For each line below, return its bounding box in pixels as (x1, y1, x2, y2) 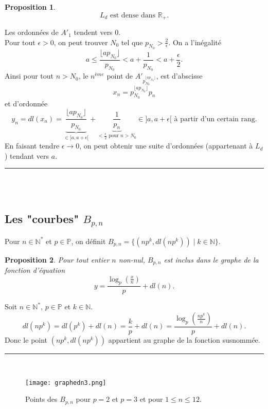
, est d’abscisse (156, 70, 203, 81)
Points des (25, 394, 58, 404)
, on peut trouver (53, 36, 108, 47)
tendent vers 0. (74, 27, 121, 38)
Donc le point (5, 334, 48, 345)
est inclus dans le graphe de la (164, 254, 259, 265)
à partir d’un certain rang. (174, 115, 257, 123)
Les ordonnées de (5, 27, 59, 38)
